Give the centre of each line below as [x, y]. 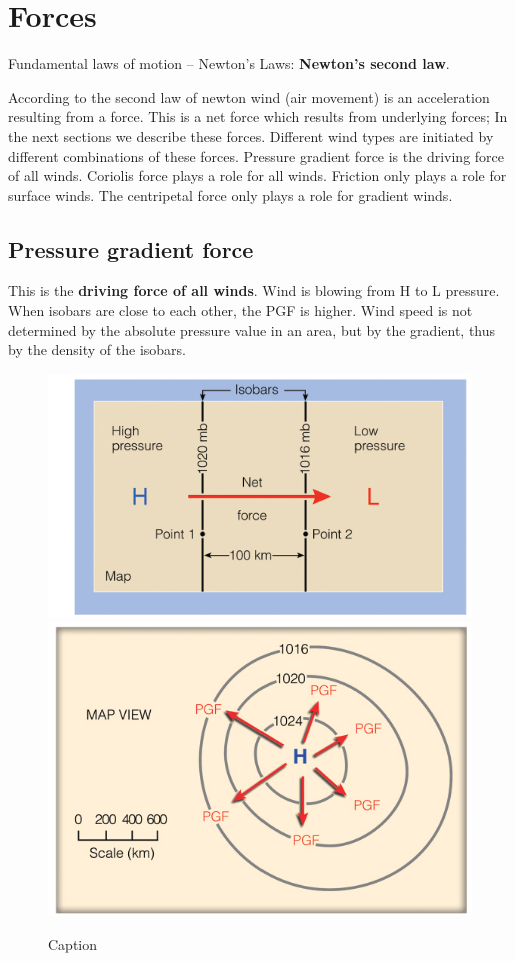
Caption [73, 943]
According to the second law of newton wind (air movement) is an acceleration [249, 96]
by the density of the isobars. [97, 349]
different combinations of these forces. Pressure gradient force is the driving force [256, 155]
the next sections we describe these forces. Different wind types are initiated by [251, 135]
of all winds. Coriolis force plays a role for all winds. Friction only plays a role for [257, 175]
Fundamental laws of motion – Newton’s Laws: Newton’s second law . [229, 63]
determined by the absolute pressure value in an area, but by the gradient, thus [252, 329]
